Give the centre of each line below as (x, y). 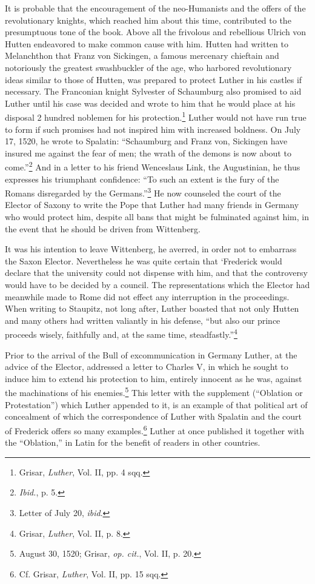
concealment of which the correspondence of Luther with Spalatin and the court (154, 416)
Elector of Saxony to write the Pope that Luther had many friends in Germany (152, 205)
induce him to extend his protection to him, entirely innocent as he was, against (154, 378)
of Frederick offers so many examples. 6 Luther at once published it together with (155, 429)
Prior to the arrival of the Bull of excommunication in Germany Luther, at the (151, 354)
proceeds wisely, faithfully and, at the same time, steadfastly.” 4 (121, 334)
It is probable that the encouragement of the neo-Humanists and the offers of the (155, 8)
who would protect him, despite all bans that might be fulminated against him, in (157, 217)
